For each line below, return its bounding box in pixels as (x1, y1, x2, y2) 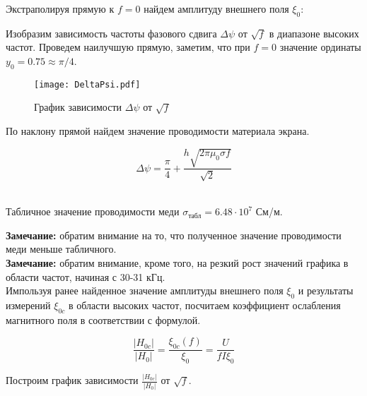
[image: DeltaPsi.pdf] (34, 79, 141, 90)
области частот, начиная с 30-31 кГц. (6, 269, 165, 284)
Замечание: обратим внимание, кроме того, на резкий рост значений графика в (6, 255, 349, 270)
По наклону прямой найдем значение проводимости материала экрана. (6, 124, 310, 138)
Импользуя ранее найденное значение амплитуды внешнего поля (6, 283, 284, 298)
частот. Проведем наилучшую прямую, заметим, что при (6, 40, 250, 54)
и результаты (298, 283, 354, 298)
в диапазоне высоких (269, 25, 359, 40)
